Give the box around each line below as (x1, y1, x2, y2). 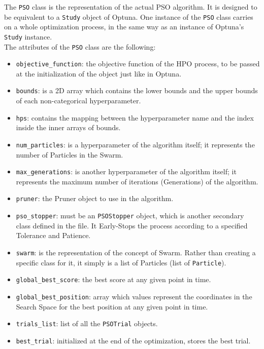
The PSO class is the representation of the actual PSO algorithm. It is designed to (4, 2, 257, 12)
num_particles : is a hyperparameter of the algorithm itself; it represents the (16, 139, 255, 149)
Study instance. (4, 31, 52, 42)
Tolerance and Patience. (16, 230, 91, 241)
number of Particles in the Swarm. (16, 149, 123, 160)
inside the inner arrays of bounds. (16, 122, 121, 133)
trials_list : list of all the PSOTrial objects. (16, 318, 158, 329)
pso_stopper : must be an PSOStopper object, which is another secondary (16, 210, 244, 221)
